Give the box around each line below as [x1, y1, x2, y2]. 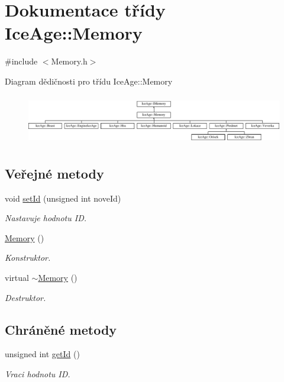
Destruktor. [5, 291, 46, 303]
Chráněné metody [5, 320, 117, 338]
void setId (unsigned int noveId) [5, 192, 121, 204]
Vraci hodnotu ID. [5, 368, 70, 380]
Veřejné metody [5, 164, 104, 182]
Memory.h [51, 55, 88, 67]
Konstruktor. [5, 251, 51, 264]
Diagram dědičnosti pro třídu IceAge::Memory [5, 75, 173, 87]
